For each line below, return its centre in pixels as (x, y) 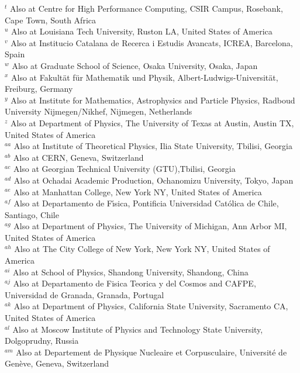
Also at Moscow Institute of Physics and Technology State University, (138, 329)
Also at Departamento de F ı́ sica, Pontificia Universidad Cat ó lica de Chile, (146, 203)
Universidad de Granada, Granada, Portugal (85, 294)
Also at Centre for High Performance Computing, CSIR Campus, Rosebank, (146, 8)
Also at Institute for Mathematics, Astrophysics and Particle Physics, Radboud (153, 100)
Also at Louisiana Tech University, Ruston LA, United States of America (142, 31)
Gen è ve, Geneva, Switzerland (57, 363)
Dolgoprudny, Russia (42, 341)
